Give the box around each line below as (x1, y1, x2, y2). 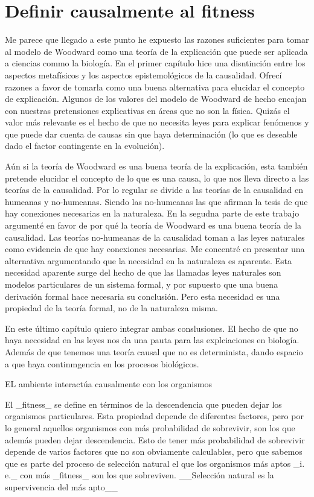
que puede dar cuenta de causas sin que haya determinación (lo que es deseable (5, 127, 298, 140)
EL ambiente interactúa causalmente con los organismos (5, 378, 212, 390)
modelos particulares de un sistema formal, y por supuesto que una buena (5, 278, 278, 290)
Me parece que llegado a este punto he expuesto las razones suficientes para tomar (5, 33, 309, 46)
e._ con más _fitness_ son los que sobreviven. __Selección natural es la (5, 469, 274, 481)
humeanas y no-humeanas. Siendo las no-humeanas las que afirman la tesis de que (5, 195, 308, 207)
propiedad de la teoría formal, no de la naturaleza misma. (5, 302, 218, 314)
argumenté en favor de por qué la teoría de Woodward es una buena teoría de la (5, 219, 302, 232)
